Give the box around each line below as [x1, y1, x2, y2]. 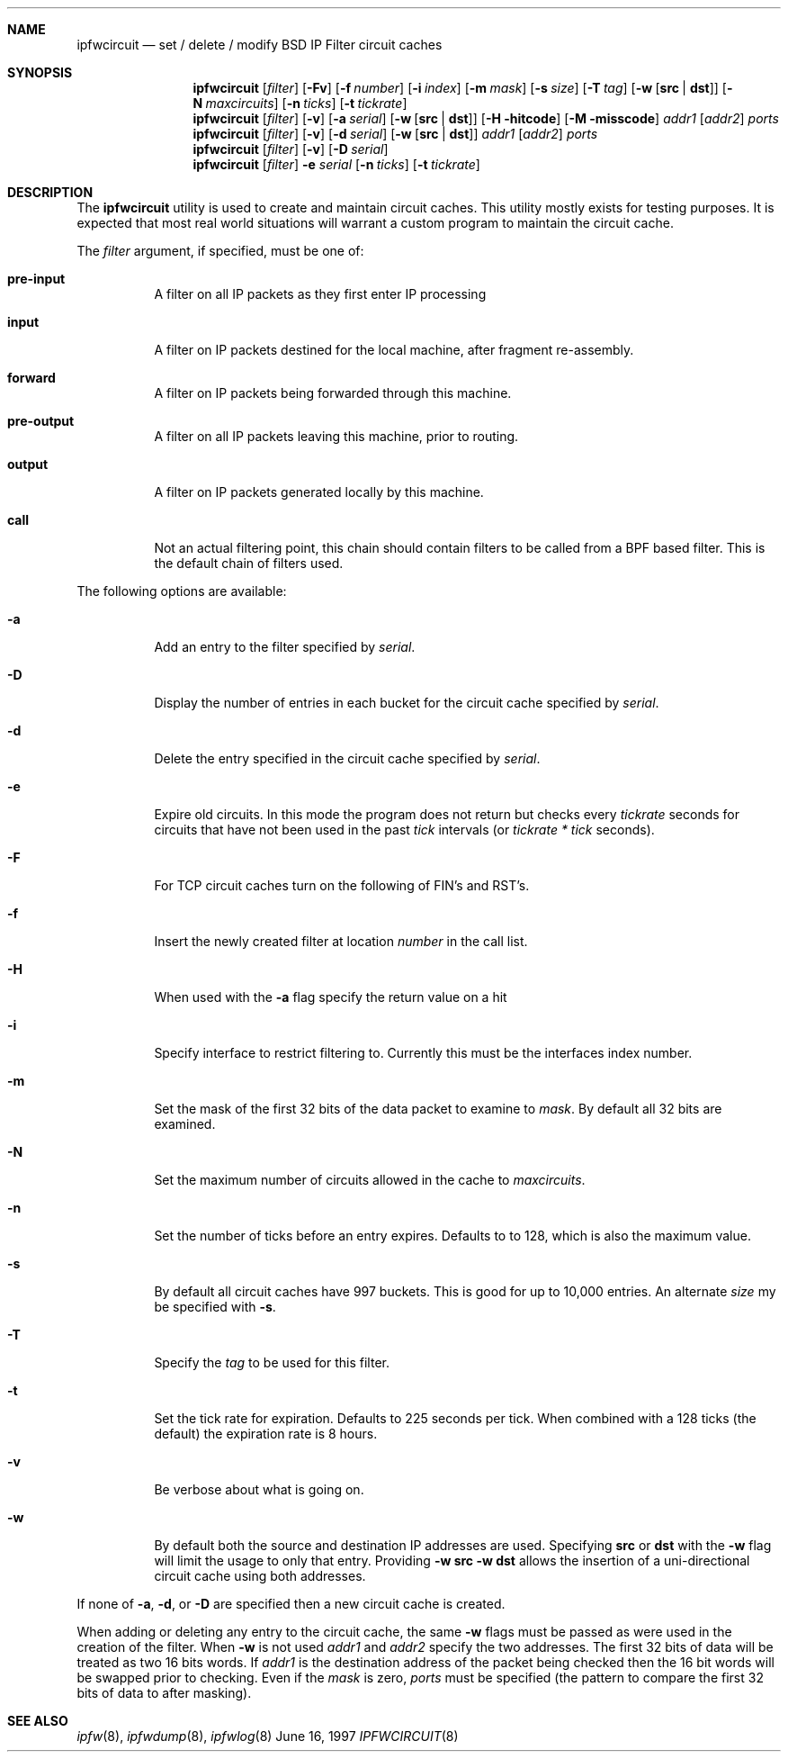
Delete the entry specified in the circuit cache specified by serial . [154, 751, 541, 766]
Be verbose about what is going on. [154, 1482, 364, 1497]
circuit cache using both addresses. [154, 1568, 366, 1583]
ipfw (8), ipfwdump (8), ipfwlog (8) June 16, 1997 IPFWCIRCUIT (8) [76, 1728, 459, 1744]
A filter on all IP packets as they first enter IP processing [154, 286, 487, 302]
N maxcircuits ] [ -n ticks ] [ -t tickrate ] [193, 95, 407, 111]
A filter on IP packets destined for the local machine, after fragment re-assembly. [154, 342, 634, 357]
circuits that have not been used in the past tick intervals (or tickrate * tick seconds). [154, 822, 655, 837]
